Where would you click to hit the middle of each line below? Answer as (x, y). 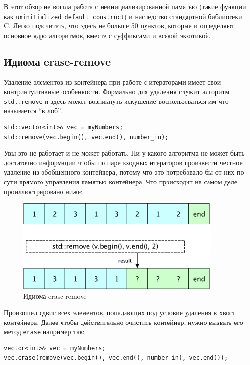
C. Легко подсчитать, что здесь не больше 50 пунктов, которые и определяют (119, 26)
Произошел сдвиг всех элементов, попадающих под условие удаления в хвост (120, 313)
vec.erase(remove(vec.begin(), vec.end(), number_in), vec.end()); (116, 358)
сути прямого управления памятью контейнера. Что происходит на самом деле (121, 182)
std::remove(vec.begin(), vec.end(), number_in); (86, 137)
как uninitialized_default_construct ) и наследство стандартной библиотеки (123, 16)
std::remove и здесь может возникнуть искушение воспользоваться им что (116, 101)
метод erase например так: (44, 332)
